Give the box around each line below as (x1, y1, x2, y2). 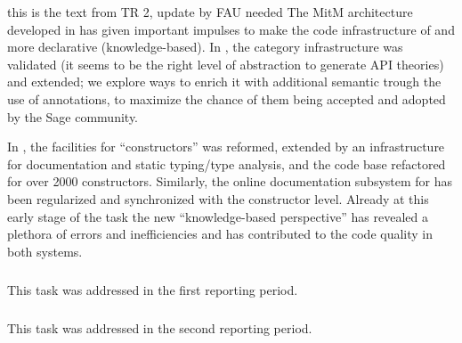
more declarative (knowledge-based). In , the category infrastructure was (7, 37, 403, 56)
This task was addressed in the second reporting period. (7, 318, 312, 337)
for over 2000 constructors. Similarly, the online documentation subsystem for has (7, 172, 453, 191)
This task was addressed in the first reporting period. (7, 280, 298, 298)
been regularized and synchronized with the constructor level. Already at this (7, 189, 429, 208)
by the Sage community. (7, 107, 138, 126)
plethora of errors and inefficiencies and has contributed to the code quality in (7, 225, 434, 243)
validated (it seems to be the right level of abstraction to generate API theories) (7, 54, 444, 73)
